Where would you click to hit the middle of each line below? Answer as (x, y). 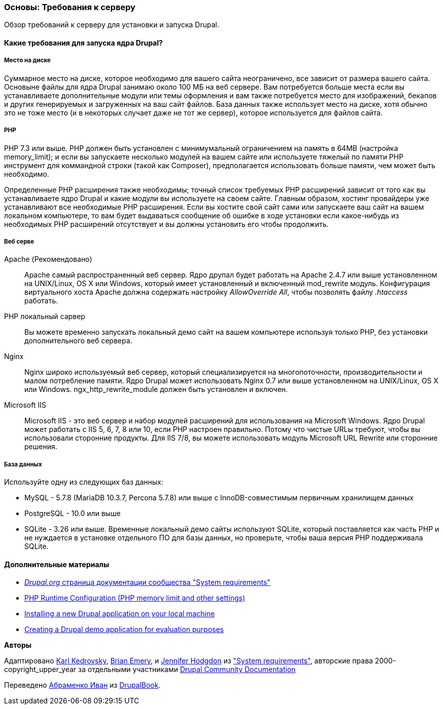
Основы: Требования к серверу (70, 7)
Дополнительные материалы (57, 564)
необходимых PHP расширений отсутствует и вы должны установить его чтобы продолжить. (167, 224)
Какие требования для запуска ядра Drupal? (84, 43)
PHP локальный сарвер (45, 317)
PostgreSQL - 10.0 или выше (72, 514)
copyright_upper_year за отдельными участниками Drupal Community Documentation (150, 669)
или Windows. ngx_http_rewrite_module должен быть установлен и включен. (156, 389)
